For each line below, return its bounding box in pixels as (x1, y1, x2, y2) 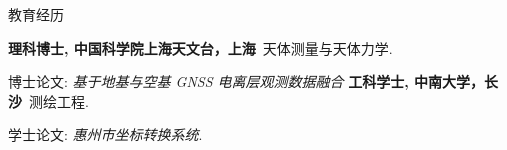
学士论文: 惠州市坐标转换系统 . (8, 124, 203, 145)
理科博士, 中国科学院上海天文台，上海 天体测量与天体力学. (8, 37, 393, 58)
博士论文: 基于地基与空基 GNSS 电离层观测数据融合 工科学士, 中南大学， (8, 71, 485, 92)
